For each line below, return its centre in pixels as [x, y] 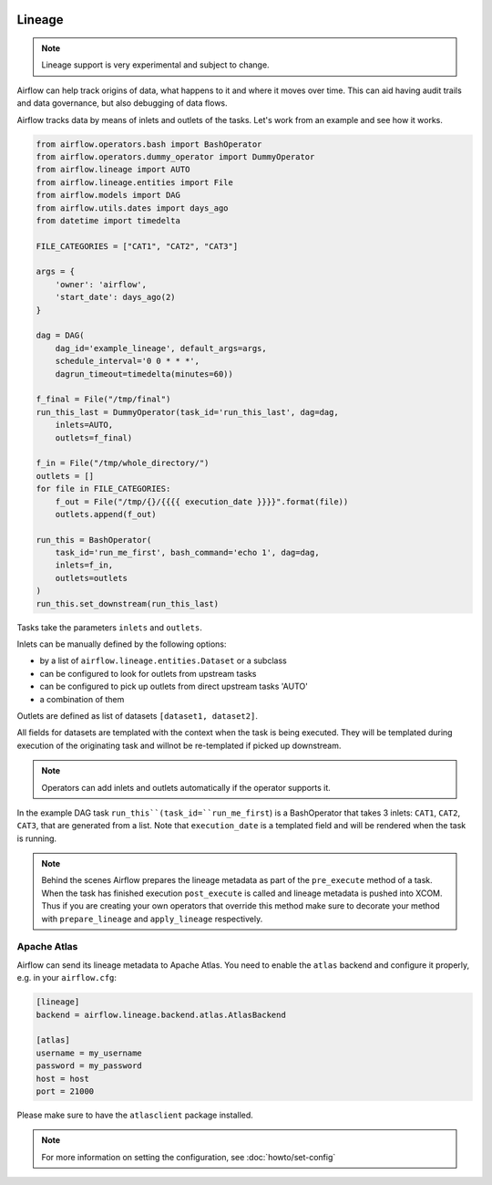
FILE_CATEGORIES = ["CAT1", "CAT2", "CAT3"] [137, 246]
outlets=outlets [91, 578]
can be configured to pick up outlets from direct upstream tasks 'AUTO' [174, 686]
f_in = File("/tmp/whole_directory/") [123, 463]
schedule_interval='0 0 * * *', [128, 361]
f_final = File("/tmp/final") [103, 400]
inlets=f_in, [84, 565]
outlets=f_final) [94, 437]
